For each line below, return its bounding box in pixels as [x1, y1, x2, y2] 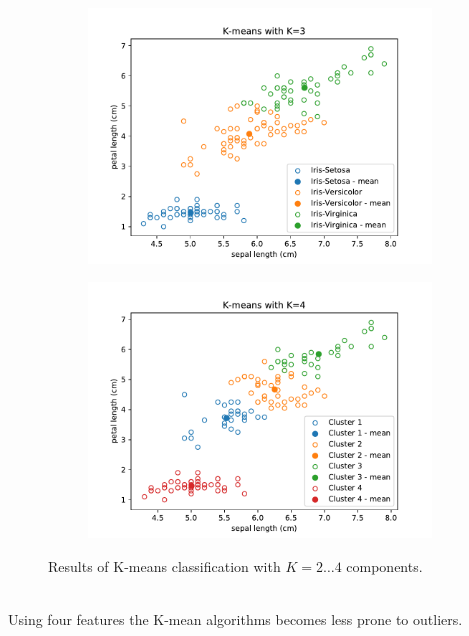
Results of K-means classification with [48, 555, 281, 576]
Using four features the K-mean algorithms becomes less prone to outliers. [8, 609, 463, 630]
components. [346, 555, 423, 576]
